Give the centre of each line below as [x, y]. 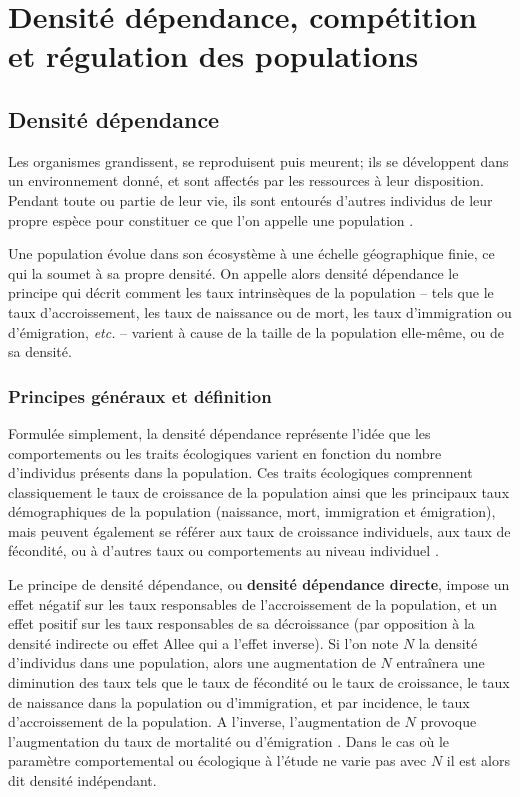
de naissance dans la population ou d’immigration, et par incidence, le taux [239, 701]
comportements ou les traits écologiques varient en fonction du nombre [225, 452]
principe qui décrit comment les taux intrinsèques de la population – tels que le [251, 292]
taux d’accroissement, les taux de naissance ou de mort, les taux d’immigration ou [260, 311]
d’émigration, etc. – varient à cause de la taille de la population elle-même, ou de [256, 331]
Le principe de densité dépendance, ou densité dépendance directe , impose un [259, 584]
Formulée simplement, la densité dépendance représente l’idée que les [219, 432]
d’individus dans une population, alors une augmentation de [192, 662]
